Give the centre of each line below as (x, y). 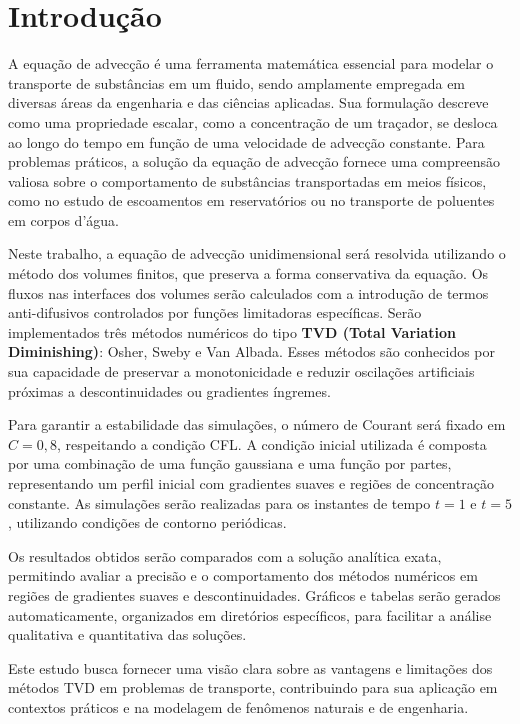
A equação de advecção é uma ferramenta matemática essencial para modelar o (251, 63)
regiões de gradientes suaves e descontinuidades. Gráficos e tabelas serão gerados (254, 594)
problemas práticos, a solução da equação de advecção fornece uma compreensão (254, 161)
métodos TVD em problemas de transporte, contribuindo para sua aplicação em (253, 687)
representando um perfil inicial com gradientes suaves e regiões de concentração (251, 483)
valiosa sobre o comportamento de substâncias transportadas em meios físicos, (247, 180)
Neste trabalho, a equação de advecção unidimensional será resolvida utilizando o (257, 253)
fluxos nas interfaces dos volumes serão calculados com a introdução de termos (248, 292)
